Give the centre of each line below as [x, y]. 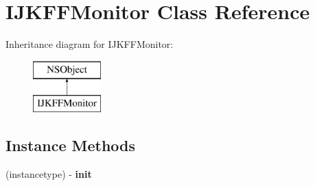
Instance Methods [70, 145]
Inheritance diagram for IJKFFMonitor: [90, 44]
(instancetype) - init [49, 174]
